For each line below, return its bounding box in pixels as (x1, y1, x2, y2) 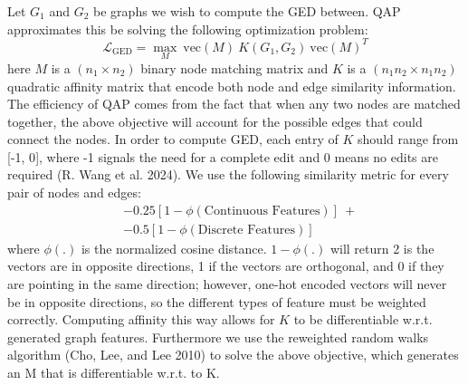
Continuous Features (204, 204, 320, 217)
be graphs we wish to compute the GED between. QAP (93, 2, 401, 20)
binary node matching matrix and (140, 58, 329, 77)
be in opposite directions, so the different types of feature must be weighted (7, 292, 426, 311)
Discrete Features (197, 223, 295, 236)
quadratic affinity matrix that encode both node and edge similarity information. (7, 76, 456, 95)
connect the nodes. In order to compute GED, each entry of (7, 130, 339, 149)
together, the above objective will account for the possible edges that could (7, 111, 423, 130)
